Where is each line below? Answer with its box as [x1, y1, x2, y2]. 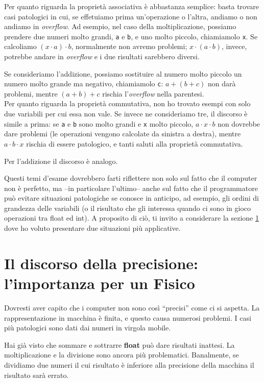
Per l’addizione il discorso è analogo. [4, 155, 118, 166]
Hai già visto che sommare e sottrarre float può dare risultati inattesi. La [4, 339, 235, 350]
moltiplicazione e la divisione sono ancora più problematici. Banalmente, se [4, 349, 239, 360]
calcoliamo [4, 41, 37, 52]
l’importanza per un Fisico [4, 273, 195, 294]
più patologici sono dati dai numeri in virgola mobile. [4, 322, 171, 333]
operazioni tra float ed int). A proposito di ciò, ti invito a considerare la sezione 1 [4, 212, 259, 223]
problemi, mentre [4, 88, 58, 99]
